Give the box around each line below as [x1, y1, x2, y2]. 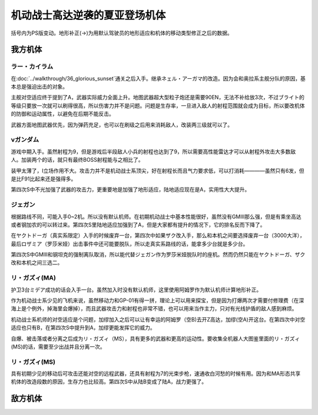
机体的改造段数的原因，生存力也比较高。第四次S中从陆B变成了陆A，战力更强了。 [11, 378, 207, 385]
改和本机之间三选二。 [11, 259, 63, 266]
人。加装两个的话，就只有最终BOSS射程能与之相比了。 [11, 156, 144, 163]
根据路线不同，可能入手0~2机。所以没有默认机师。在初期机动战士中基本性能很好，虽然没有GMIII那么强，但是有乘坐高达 [11, 213, 302, 220]
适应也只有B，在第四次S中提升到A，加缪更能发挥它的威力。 [11, 324, 155, 332]
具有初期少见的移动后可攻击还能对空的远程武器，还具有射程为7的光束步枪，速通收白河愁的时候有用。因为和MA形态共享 [11, 370, 301, 377]
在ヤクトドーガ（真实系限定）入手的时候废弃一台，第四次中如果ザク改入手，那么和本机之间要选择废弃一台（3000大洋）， [11, 232, 306, 239]
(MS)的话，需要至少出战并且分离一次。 [11, 343, 105, 350]
